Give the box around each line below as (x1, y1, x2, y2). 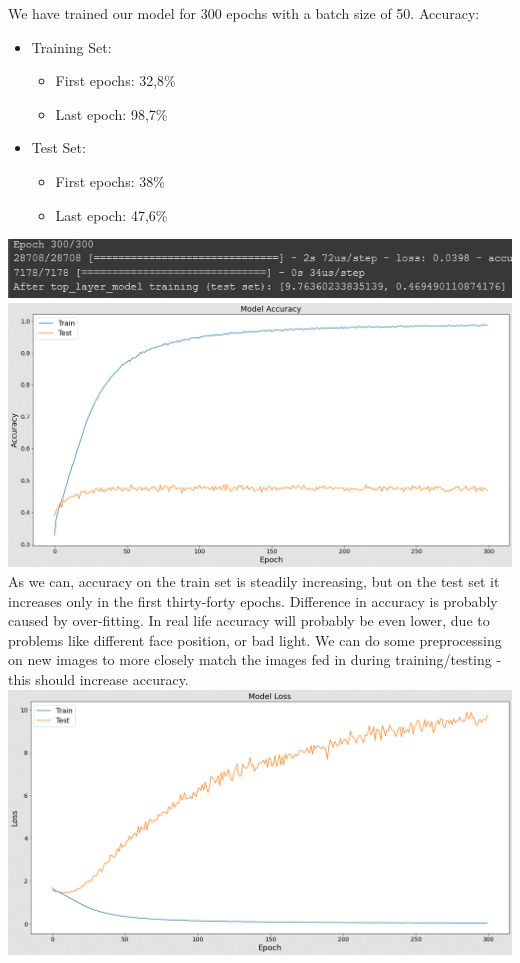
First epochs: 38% (55, 170, 165, 191)
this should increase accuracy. (8, 668, 189, 689)
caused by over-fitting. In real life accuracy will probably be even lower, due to (8, 610, 490, 631)
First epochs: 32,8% (55, 70, 176, 91)
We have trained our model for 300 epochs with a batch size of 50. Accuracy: (8, 3, 480, 23)
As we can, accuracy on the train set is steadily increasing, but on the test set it (8, 570, 500, 591)
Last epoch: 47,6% (55, 204, 168, 225)
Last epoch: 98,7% (55, 103, 168, 124)
